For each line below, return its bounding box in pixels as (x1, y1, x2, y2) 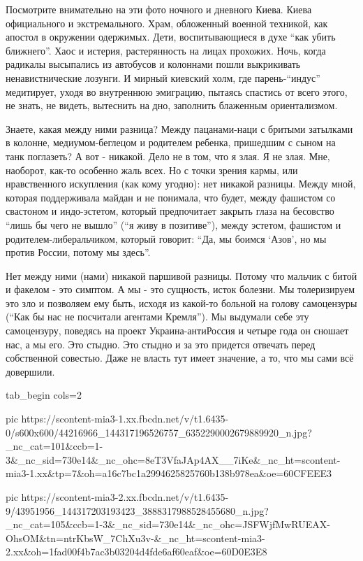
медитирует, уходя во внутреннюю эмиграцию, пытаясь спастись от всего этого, (6, 84, 348, 99)
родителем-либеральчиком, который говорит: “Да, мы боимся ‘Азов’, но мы (6, 231, 327, 246)
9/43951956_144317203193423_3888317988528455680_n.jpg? (6, 503, 269, 518)
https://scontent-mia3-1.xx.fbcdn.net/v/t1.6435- (21, 411, 229, 426)
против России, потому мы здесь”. (6, 245, 151, 260)
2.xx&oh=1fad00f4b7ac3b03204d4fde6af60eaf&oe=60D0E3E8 (6, 544, 267, 559)
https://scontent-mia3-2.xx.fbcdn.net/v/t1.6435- (21, 490, 229, 504)
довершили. (6, 364, 55, 378)
